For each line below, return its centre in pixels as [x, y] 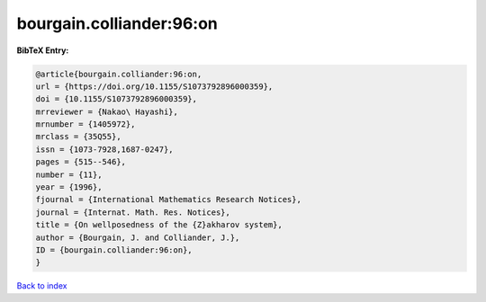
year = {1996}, [69, 187]
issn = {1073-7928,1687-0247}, [105, 149]
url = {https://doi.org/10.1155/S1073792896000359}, [154, 86]
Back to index [42, 286]
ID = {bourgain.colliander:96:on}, [114, 250]
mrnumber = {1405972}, [85, 124]
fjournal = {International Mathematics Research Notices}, [168, 200]
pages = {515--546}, [81, 162]
